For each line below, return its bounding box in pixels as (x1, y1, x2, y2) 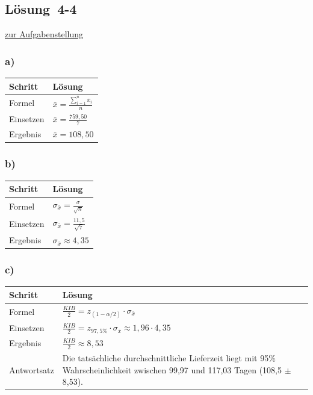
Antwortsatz (9, 363, 54, 376)
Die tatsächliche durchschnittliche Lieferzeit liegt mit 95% (62, 352, 276, 364)
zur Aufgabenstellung (5, 28, 84, 40)
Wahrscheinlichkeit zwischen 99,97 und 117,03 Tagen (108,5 (62, 363, 282, 376)
